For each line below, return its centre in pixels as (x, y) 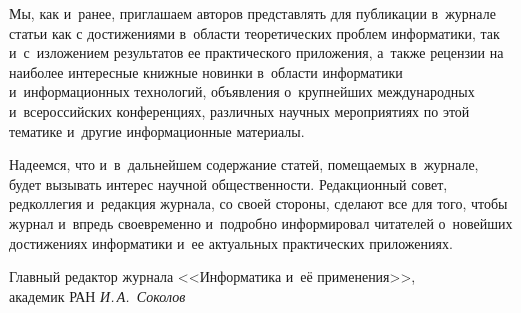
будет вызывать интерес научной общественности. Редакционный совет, (228, 183)
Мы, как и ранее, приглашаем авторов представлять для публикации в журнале (252, 13)
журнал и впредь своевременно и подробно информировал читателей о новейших (261, 222)
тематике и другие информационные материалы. (157, 130)
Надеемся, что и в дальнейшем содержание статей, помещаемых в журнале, (244, 164)
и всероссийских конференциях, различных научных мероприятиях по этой (239, 110)
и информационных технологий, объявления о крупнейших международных (242, 91)
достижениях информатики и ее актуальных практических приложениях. (231, 242)
